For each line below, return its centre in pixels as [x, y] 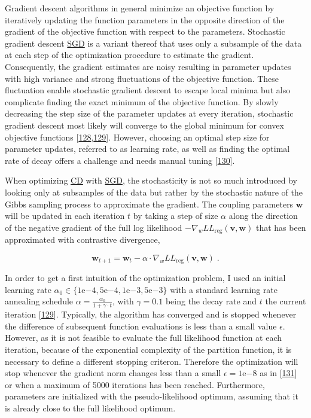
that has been [281, 227]
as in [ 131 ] [278, 373]
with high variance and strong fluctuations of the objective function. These [142, 78]
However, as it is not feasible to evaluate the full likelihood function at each [144, 338]
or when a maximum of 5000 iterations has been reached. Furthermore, [135, 384]
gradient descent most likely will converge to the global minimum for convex [144, 125]
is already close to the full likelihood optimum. [90, 408]
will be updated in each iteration [65, 216]
